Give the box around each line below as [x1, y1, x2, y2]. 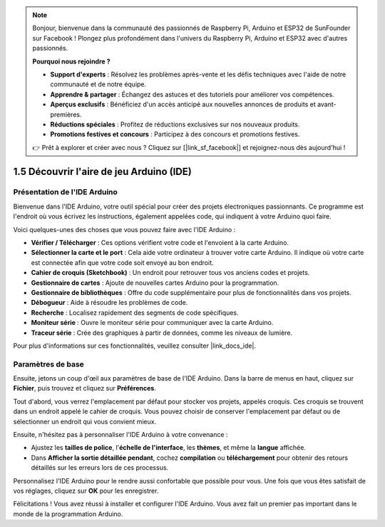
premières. [50, 110, 82, 119]
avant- [317, 100, 337, 109]
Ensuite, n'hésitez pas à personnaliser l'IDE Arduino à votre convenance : [13, 431, 228, 439]
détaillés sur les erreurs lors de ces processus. [31, 463, 169, 472]
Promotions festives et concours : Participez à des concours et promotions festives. [50, 130, 300, 139]
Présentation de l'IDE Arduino [13, 187, 118, 197]
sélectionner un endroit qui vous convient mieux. [13, 417, 157, 426]
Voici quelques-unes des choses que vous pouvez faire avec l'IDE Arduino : [13, 225, 236, 234]
